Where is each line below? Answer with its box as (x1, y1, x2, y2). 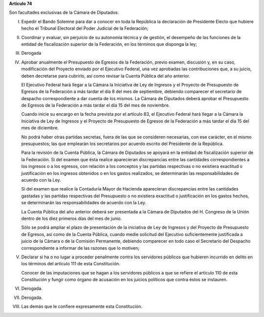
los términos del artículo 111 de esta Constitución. (21, 261, 121, 267)
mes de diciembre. (21, 125, 59, 131)
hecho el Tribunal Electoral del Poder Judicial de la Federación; (21, 25, 149, 31)
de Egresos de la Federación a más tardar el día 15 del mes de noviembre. (21, 103, 170, 108)
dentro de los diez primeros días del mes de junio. (21, 215, 122, 221)
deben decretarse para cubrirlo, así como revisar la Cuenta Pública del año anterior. (21, 73, 190, 79)
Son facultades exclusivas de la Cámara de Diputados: (9, 10, 119, 16)
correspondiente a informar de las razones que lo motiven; (21, 245, 139, 251)
